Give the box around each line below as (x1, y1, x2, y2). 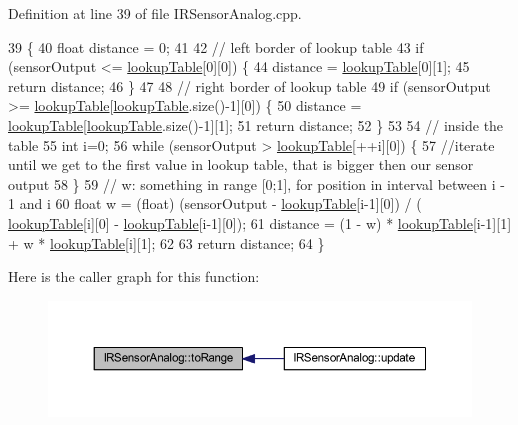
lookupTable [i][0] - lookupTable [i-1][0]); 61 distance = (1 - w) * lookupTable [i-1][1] (8, 212, 512, 233)
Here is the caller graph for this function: (8, 266, 260, 287)
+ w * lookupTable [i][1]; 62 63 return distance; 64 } (8, 232, 325, 253)
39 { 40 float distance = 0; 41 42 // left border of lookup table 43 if (8, 36, 424, 57)
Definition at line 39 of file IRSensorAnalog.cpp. (8, 3, 302, 23)
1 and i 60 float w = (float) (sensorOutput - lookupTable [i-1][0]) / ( (8, 193, 422, 214)
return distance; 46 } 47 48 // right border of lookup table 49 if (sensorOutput (8, 75, 491, 96)
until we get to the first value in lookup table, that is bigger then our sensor (8, 154, 474, 175)
